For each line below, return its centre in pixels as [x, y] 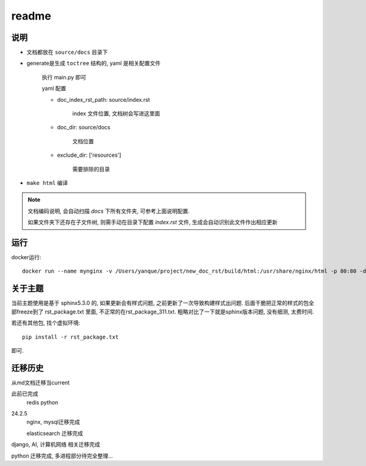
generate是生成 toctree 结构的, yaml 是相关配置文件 [94, 63]
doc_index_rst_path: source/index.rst [104, 99]
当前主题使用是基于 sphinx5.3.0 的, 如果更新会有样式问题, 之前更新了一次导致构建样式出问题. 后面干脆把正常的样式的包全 [163, 303]
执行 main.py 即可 [64, 77]
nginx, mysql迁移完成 [53, 422]
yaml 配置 [54, 88]
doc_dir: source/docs [84, 127]
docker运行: [26, 257]
